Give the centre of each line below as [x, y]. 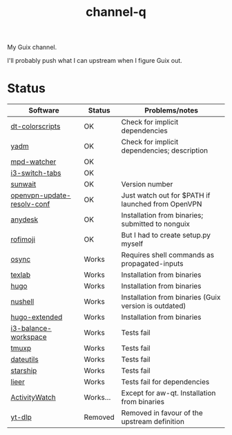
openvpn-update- [41, 195]
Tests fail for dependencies [165, 382]
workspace [29, 337]
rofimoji [23, 240]
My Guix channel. [32, 47]
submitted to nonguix [156, 224]
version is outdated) [154, 306]
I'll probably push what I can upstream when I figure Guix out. [95, 61]
